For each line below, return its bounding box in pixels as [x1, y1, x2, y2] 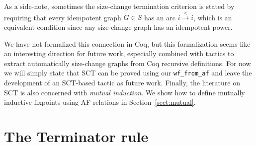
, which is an [193, 12, 232, 22]
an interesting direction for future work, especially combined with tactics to [4, 48, 234, 59]
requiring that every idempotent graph [4, 12, 121, 22]
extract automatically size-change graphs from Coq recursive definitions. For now [4, 58, 251, 68]
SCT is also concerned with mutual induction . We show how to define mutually [4, 87, 245, 97]
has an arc [144, 12, 176, 22]
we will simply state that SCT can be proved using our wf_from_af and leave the [4, 68, 252, 78]
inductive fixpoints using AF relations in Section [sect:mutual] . [4, 97, 196, 107]
